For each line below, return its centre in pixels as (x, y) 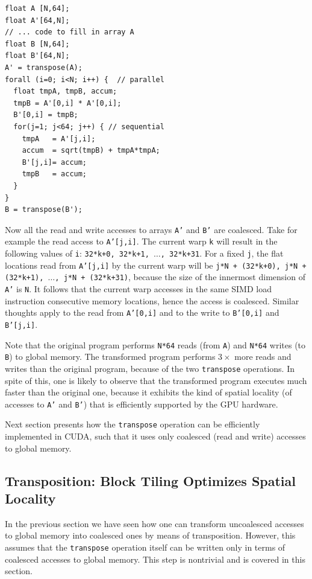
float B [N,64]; (37, 44)
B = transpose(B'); (44, 210)
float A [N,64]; (37, 8)
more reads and (263, 357)
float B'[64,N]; (37, 56)
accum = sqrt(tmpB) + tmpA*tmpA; (91, 151)
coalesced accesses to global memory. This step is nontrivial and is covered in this (155, 559)
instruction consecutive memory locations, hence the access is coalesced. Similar (152, 300)
